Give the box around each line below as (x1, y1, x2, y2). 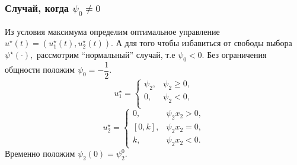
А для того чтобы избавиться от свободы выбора (116, 37, 292, 49)
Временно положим (5, 147, 75, 160)
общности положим (5, 63, 75, 76)
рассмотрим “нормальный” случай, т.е (37, 48, 175, 61)
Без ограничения (207, 48, 267, 61)
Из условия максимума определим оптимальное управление (5, 25, 220, 37)
